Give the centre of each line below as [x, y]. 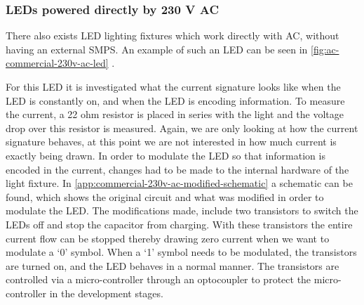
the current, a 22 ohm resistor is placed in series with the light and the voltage [175, 114]
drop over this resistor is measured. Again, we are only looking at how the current [182, 128]
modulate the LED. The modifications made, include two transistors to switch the [182, 210]
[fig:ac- [325, 49]
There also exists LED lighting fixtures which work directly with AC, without [173, 35]
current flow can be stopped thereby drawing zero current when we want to [168, 238]
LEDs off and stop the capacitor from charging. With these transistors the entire [179, 224]
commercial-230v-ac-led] [57, 63]
